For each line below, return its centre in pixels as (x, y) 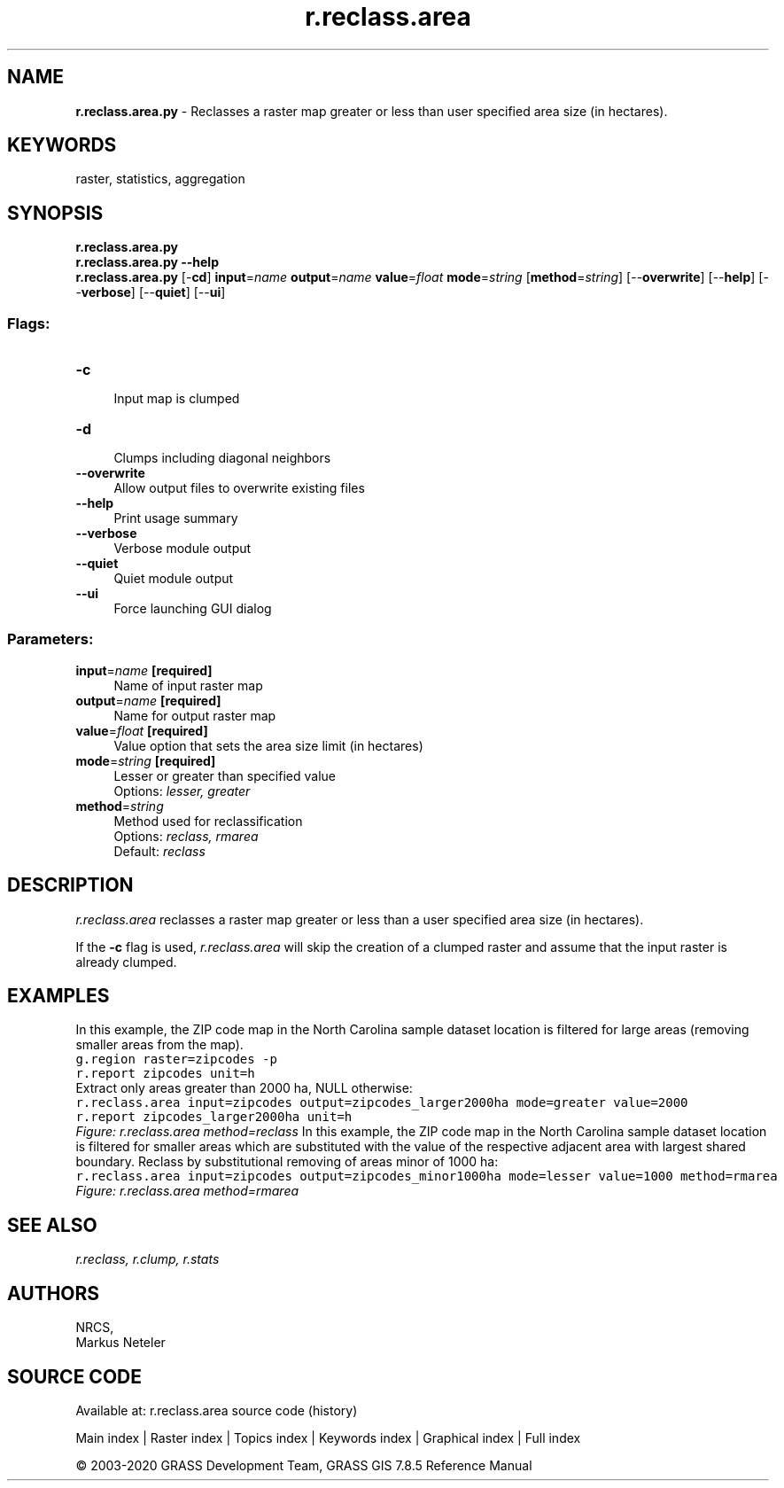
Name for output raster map (195, 715)
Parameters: (50, 639)
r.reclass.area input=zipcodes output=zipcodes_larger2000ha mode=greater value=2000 (382, 1103)
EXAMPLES (58, 996)
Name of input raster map (188, 685)
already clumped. (126, 962)
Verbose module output (182, 549)
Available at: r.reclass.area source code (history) (217, 1410)
